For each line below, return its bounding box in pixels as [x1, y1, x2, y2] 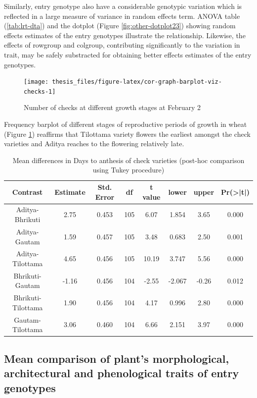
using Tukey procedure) [92, 165, 165, 175]
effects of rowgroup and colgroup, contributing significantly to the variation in [4, 40, 240, 50]
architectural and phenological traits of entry [4, 365, 239, 381]
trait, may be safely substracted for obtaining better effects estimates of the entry [4, 49, 252, 59]
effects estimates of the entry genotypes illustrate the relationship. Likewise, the [4, 30, 246, 40]
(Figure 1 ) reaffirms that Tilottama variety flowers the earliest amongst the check [4, 128, 251, 139]
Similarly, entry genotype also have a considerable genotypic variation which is [4, 1, 242, 11]
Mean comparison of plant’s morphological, [4, 350, 229, 366]
